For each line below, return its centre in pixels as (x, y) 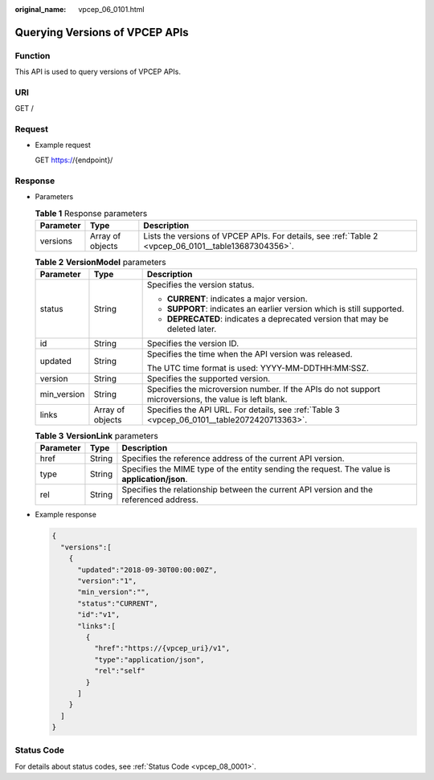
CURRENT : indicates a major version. (237, 299)
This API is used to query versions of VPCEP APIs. (98, 71)
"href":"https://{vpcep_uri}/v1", (162, 648)
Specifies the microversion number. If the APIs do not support (264, 390)
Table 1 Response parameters (91, 213)
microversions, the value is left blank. (217, 399)
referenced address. (160, 500)
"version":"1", (107, 581)
